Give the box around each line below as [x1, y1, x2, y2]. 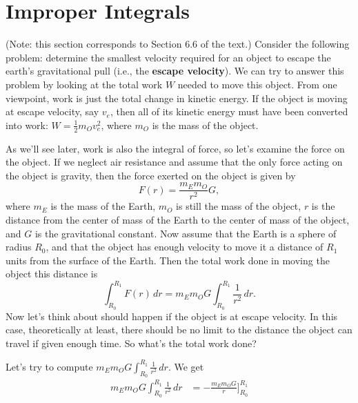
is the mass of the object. [152, 117, 259, 132]
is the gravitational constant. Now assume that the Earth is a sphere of [34, 226, 337, 240]
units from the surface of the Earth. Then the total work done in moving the [6, 253, 330, 267]
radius [6, 239, 32, 254]
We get [174, 359, 204, 373]
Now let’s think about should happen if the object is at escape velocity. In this [6, 308, 338, 323]
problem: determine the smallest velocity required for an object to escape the [6, 50, 331, 64]
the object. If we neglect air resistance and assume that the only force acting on [6, 155, 343, 169]
